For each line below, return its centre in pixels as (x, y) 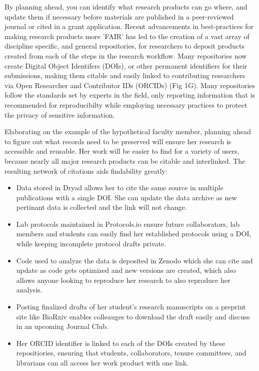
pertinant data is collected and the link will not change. (101, 207)
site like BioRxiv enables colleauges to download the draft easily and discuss (133, 316)
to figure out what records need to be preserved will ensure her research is (118, 141)
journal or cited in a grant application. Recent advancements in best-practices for (129, 26)
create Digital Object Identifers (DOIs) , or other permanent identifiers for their (126, 65)
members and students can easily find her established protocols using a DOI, (134, 234)
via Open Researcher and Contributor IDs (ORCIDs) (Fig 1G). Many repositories (130, 85)
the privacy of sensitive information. (60, 114)
